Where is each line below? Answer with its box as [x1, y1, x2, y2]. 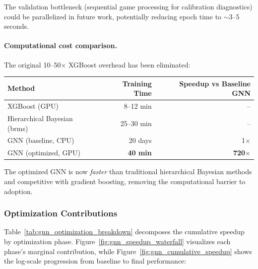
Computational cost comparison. [4, 40, 117, 51]
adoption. [4, 186, 33, 196]
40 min [128, 147, 152, 158]
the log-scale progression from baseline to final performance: [4, 256, 187, 266]
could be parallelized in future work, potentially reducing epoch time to [4, 11, 222, 21]
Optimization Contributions [4, 207, 118, 219]
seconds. [4, 21, 29, 31]
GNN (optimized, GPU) [7, 147, 81, 158]
